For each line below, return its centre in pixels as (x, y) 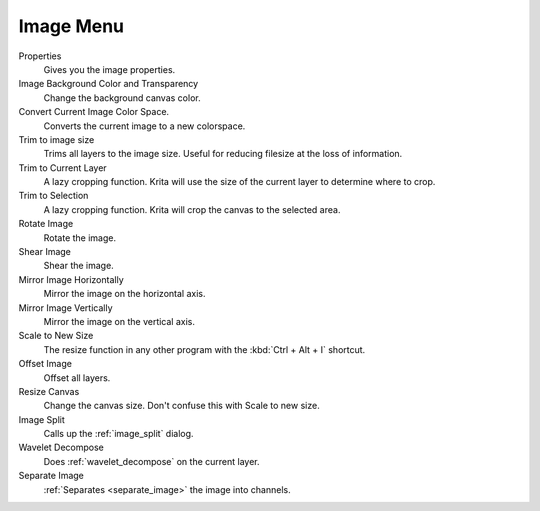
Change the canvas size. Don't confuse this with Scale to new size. (181, 406)
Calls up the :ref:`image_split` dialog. (118, 434)
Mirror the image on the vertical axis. (119, 321)
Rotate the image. (80, 237)
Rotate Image (46, 224)
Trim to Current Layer (62, 167)
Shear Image (45, 252)
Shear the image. (78, 266)
